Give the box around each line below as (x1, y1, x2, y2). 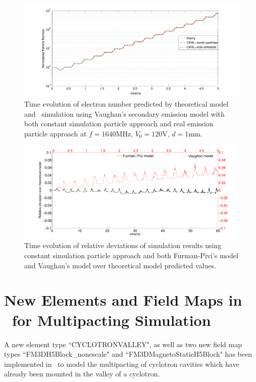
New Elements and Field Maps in (4, 290, 242, 310)
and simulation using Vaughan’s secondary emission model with (24, 108, 225, 119)
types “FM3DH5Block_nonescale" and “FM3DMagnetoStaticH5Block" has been (4, 349, 252, 359)
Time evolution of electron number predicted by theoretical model (24, 99, 229, 109)
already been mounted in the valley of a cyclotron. (4, 368, 160, 379)
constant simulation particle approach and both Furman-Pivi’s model (24, 250, 238, 260)
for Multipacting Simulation (12, 309, 211, 330)
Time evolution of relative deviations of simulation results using (24, 240, 222, 251)
